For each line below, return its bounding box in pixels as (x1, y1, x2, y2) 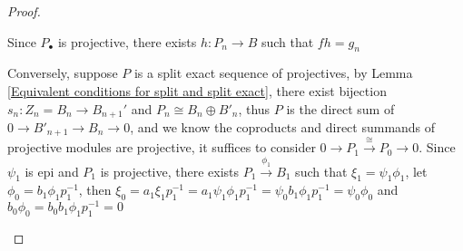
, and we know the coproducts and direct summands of (130, 118, 436, 137)
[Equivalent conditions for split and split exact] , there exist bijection (7, 81, 387, 100)
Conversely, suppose (7, 63, 118, 82)
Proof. (7, 2, 41, 20)
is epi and (25, 161, 79, 180)
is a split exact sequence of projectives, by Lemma (133, 63, 413, 82)
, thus (238, 99, 271, 118)
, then (78, 180, 112, 199)
